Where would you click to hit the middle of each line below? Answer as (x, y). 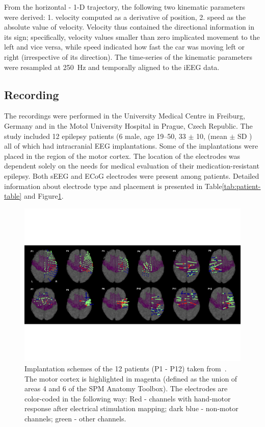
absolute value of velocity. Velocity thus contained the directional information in (129, 27)
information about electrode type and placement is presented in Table (113, 186)
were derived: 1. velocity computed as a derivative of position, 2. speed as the (125, 17)
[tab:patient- (241, 186)
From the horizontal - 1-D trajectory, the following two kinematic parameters (125, 7)
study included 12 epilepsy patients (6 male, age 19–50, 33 (95, 136)
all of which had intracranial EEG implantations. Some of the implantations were (131, 146)
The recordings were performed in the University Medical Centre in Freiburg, (125, 116)
